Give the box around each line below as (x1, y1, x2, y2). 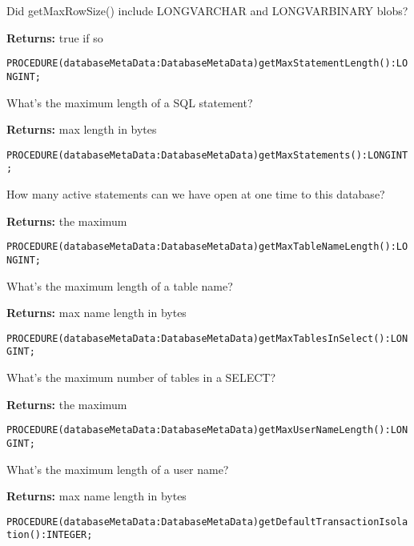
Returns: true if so (6, 29, 103, 46)
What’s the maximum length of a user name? (6, 460, 229, 477)
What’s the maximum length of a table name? (6, 277, 233, 294)
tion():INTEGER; (6, 529, 93, 541)
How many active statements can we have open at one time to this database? (6, 186, 385, 202)
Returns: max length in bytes (6, 121, 157, 138)
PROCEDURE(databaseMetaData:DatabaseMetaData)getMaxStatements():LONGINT (6, 149, 408, 161)
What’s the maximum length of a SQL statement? (6, 94, 253, 110)
